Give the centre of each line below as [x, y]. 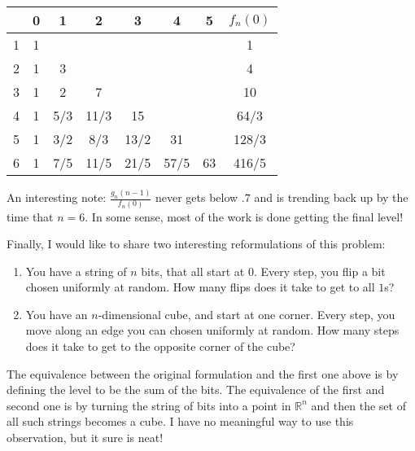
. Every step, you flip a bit [319, 271]
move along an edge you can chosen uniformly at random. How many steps [212, 330]
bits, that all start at [193, 271]
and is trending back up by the [331, 197]
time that [30, 216]
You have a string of [76, 271]
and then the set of [358, 405]
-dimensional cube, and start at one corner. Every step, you [247, 314]
